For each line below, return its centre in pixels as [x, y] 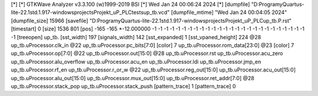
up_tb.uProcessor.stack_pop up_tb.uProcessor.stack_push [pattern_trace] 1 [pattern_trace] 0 [123, 86]
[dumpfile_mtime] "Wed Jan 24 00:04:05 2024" [229, 12]
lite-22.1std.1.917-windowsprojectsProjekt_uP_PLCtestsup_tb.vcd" [90, 12]
